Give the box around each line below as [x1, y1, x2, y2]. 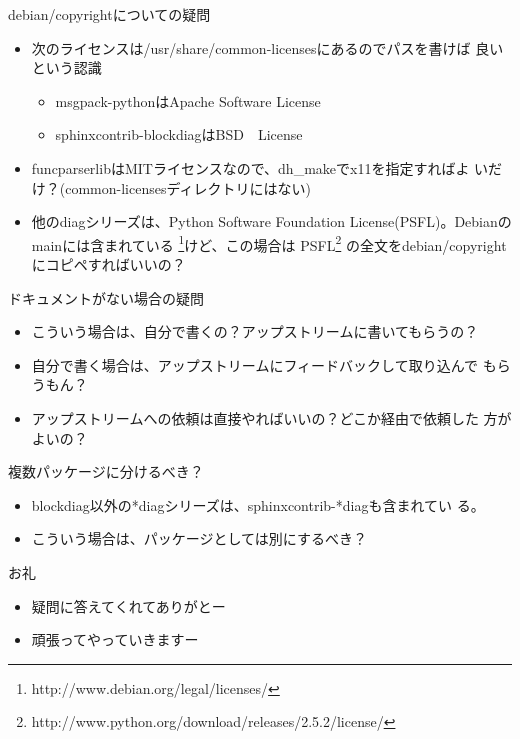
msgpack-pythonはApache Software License [55, 90, 321, 111]
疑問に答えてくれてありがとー [31, 595, 226, 616]
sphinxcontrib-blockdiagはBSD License [55, 124, 303, 145]
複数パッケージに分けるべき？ [8, 461, 204, 482]
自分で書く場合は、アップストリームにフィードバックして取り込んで [31, 354, 478, 375]
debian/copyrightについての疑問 [8, 4, 211, 24]
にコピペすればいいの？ [31, 254, 186, 274]
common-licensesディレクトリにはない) [65, 177, 311, 198]
